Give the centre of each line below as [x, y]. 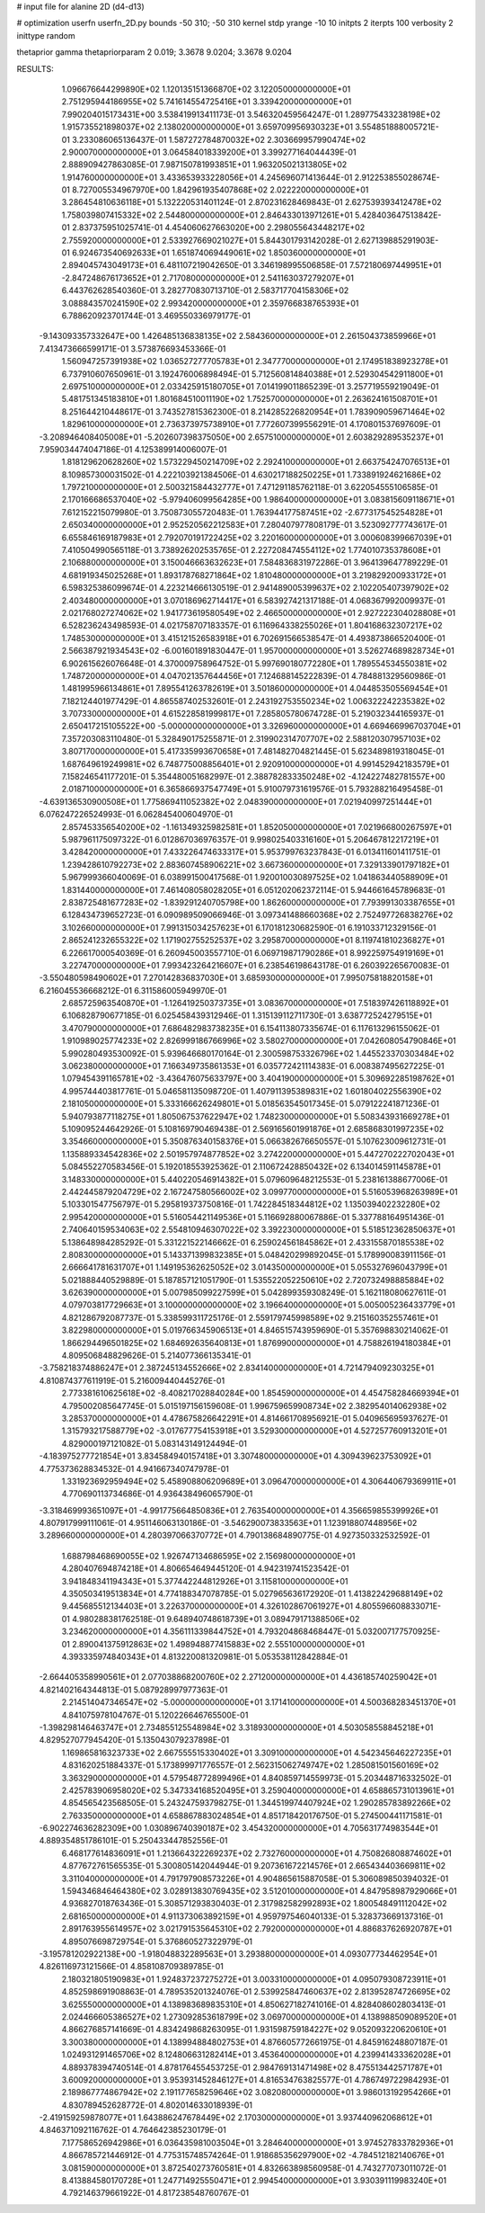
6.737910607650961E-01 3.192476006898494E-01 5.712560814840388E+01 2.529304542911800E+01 [252, 374]
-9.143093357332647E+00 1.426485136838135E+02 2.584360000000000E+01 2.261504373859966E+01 [237, 336]
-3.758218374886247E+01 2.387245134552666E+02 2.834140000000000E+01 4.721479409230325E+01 [237, 1368]
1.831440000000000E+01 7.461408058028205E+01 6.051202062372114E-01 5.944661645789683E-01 [253, 889]
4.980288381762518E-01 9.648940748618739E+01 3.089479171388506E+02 [216, 1619]
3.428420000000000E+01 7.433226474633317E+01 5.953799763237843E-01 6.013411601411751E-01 [251, 852]
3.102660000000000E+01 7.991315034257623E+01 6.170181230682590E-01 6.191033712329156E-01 [249, 927]
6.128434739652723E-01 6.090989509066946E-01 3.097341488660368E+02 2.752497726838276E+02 [257, 915]
